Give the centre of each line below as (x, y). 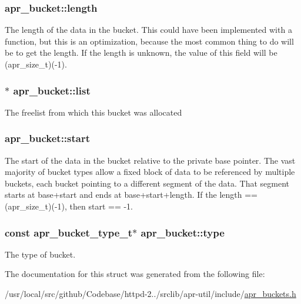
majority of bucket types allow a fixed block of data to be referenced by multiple (150, 172)
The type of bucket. (40, 254)
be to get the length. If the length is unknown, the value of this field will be (141, 53)
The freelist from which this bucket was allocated (93, 112)
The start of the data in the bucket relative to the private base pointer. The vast (150, 160)
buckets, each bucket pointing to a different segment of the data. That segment (147, 183)
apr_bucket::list (52, 90)
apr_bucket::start (48, 138)
